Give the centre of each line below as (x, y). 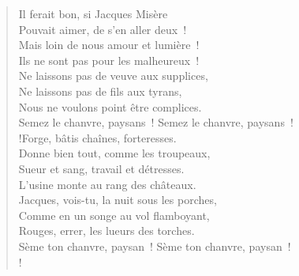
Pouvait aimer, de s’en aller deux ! (103, 29)
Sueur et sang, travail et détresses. (101, 168)
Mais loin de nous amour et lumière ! (109, 45)
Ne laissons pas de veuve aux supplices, (113, 76)
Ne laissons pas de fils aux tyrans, (100, 91)
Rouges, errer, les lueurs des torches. (107, 231)
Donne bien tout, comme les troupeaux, (114, 153)
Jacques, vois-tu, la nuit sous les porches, (118, 200)
